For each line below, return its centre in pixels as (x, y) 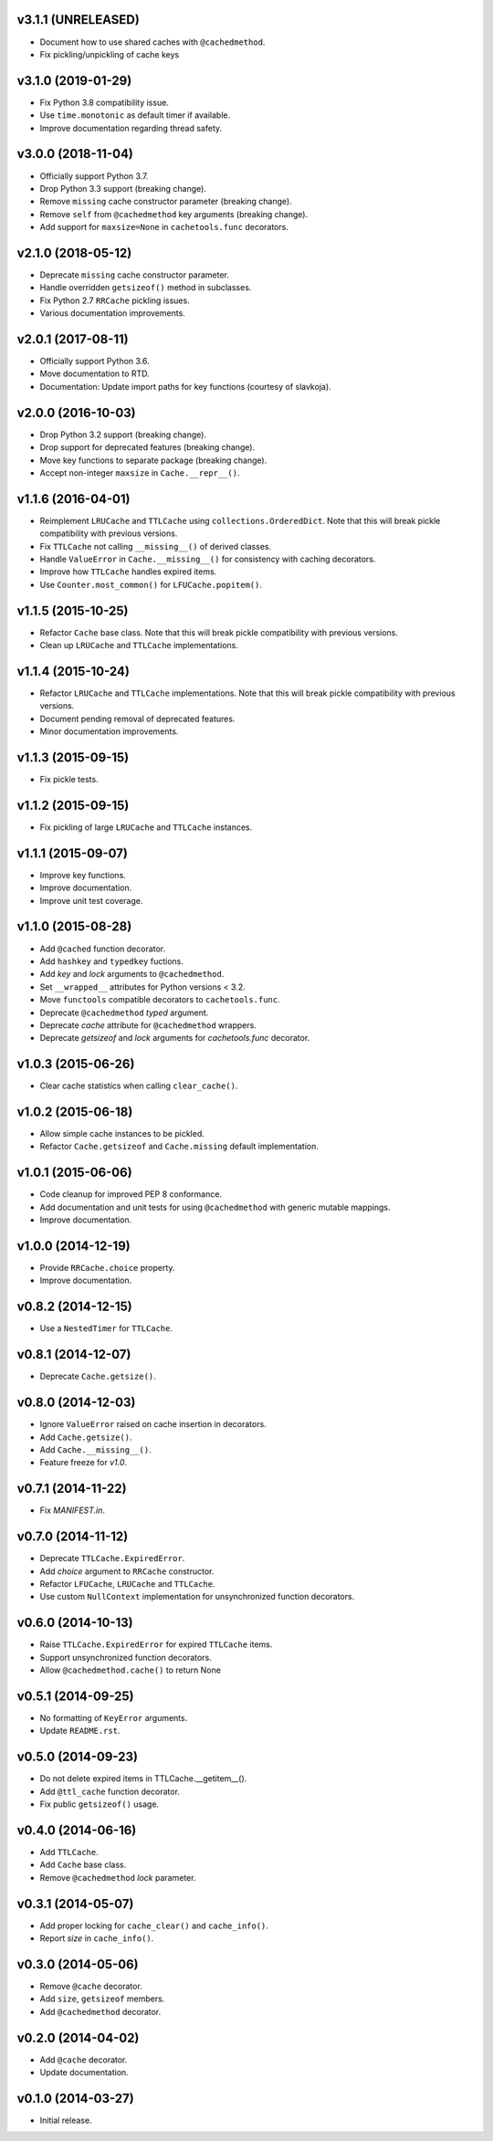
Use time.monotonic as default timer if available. (135, 115)
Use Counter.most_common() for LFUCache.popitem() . (151, 584)
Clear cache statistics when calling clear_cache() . (139, 1086)
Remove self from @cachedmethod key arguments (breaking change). (174, 214)
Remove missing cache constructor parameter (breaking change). (166, 202)
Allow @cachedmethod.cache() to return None (130, 1670)
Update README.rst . (80, 1731)
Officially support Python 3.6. (94, 362)
